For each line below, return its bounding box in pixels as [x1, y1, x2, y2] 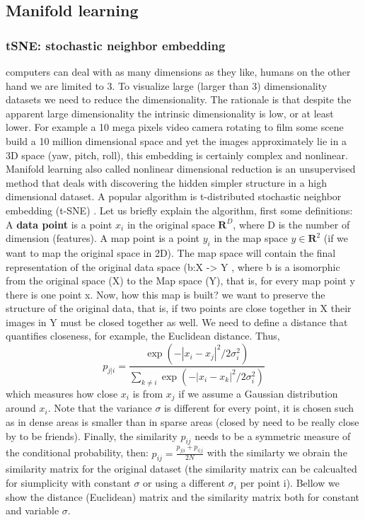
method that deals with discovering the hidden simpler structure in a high [6, 175, 327, 190]
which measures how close [6, 386, 118, 400]
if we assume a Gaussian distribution [178, 386, 338, 400]
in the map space [214, 231, 288, 245]
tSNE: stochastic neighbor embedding [6, 36, 226, 54]
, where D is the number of [233, 216, 350, 231]
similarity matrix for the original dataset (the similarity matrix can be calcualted [6, 461, 357, 476]
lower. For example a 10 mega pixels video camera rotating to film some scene [6, 120, 344, 134]
